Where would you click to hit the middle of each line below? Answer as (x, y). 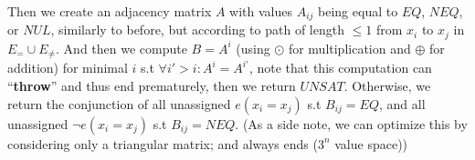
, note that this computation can (340, 68)
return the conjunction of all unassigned (119, 103)
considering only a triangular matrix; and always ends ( (163, 143)
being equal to (358, 11)
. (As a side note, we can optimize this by (351, 123)
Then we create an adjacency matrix (110, 11)
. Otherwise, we (387, 85)
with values (261, 11)
